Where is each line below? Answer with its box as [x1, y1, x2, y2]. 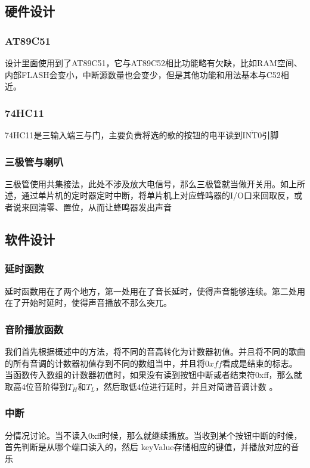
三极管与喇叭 [5, 154, 64, 169]
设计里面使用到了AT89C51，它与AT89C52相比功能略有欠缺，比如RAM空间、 [5, 57, 302, 69]
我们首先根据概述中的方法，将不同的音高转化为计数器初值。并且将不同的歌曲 [5, 345, 305, 357]
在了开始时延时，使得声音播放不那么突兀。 [5, 296, 172, 309]
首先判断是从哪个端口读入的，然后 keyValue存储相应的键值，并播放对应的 [5, 441, 291, 453]
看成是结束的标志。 [222, 357, 297, 369]
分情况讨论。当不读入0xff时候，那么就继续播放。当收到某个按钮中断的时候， [5, 429, 302, 441]
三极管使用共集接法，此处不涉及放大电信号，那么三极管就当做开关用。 [5, 177, 280, 190]
